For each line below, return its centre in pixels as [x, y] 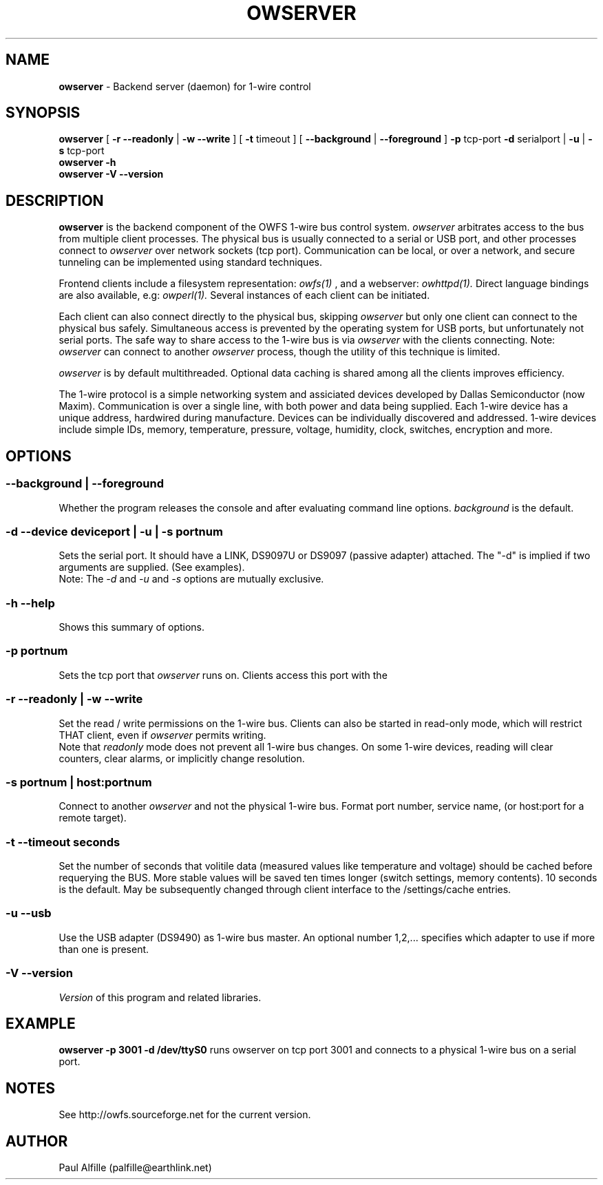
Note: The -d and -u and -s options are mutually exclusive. [191, 579]
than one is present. [104, 949]
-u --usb [29, 913]
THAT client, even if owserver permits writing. [162, 735]
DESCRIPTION [55, 200]
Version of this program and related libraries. [160, 997]
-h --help [30, 603]
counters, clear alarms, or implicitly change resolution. [182, 758]
